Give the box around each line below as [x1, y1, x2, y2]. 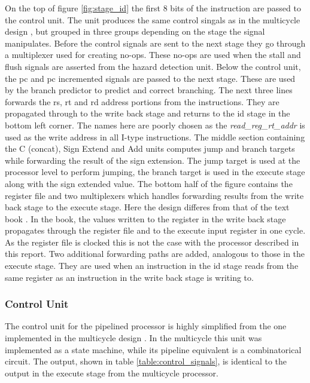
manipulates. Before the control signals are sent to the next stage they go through [5, 36, 306, 49]
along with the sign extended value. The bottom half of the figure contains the [5, 177, 293, 189]
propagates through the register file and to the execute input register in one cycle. [5, 224, 306, 237]
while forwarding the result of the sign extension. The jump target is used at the [5, 154, 300, 166]
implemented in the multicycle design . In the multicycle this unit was [5, 332, 262, 344]
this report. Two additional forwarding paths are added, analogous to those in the [5, 247, 305, 260]
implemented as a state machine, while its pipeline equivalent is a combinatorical [5, 343, 302, 356]
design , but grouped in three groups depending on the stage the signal [5, 25, 265, 38]
